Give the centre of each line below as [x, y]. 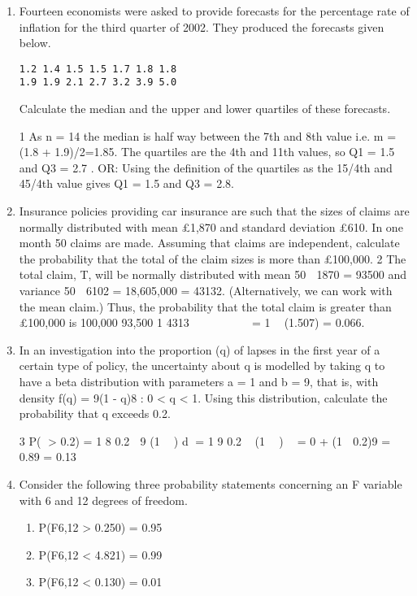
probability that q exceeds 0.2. [95, 413]
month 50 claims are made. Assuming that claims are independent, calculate [209, 243]
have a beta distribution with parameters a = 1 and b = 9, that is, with [199, 381]
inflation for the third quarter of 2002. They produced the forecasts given [202, 26]
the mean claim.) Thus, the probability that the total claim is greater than [205, 306]
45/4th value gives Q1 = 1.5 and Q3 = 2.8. [126, 183]
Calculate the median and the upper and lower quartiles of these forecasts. [205, 109]
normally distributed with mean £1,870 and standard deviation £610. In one [211, 226]
